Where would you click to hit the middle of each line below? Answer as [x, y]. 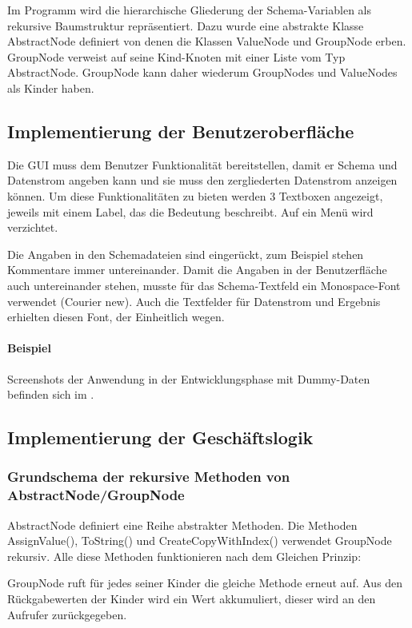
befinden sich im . [51, 394]
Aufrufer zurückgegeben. [67, 614]
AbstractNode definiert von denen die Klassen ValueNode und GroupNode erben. [207, 41]
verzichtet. [33, 227]
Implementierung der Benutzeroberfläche [181, 131]
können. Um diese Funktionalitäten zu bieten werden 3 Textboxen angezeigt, [195, 195]
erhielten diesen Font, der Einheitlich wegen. [116, 317]
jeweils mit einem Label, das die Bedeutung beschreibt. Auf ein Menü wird [190, 211]
